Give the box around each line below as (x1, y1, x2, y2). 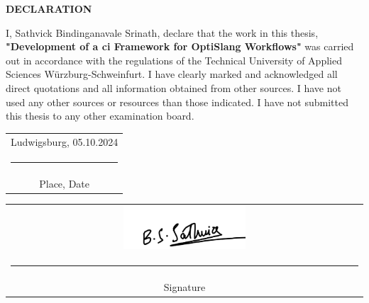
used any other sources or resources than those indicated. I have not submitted (6, 94, 348, 109)
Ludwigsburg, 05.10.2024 (11, 134, 119, 149)
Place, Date (39, 176, 89, 190)
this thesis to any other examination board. (6, 108, 194, 123)
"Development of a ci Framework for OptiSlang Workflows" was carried (6, 39, 354, 54)
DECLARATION (6, 1, 92, 16)
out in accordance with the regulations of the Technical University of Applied (6, 52, 342, 67)
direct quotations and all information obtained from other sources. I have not (6, 80, 341, 95)
